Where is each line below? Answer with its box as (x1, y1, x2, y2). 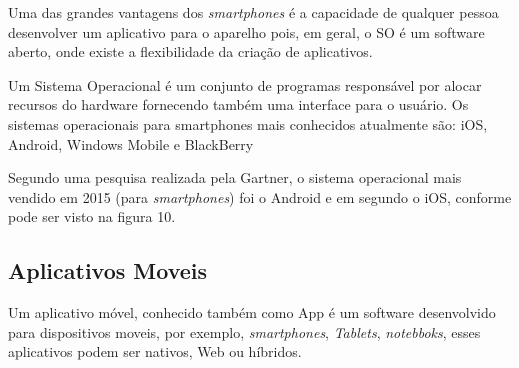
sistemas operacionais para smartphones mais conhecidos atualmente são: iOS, (8, 113, 488, 134)
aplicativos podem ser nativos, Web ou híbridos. (8, 341, 302, 362)
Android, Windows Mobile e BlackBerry (8, 133, 254, 154)
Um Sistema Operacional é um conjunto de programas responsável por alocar (8, 74, 482, 95)
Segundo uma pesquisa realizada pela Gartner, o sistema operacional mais (8, 167, 462, 188)
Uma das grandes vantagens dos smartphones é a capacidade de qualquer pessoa (8, 2, 499, 22)
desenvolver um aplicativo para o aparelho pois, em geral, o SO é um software (8, 21, 485, 42)
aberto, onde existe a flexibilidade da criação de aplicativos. (8, 41, 373, 62)
